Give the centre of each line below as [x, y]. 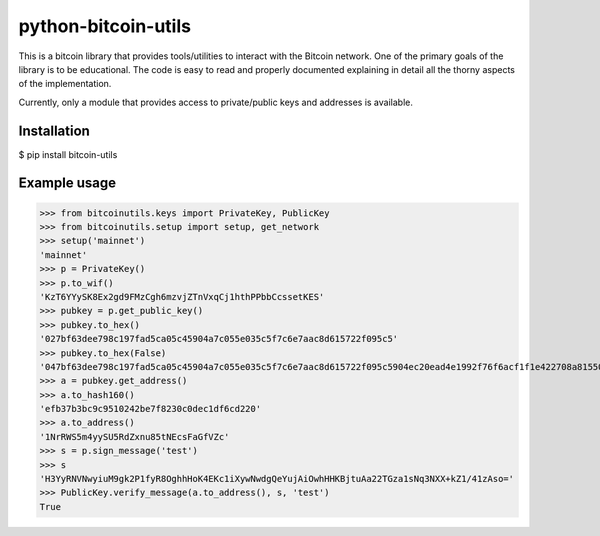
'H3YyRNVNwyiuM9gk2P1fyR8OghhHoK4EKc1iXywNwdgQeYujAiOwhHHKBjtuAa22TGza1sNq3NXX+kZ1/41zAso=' [277, 479]
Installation [54, 130]
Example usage [67, 183]
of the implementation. [65, 84]
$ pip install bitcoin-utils [68, 154]
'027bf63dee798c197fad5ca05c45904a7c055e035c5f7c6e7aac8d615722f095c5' [219, 339]
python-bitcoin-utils [105, 26]
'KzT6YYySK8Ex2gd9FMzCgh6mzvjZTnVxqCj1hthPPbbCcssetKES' [182, 296]
